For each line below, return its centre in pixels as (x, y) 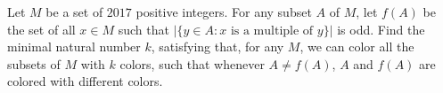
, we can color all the (357, 46)
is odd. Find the (381, 29)
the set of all (41, 29)
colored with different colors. (85, 81)
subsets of (34, 63)
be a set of (74, 12)
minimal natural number (74, 46)
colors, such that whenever (192, 63)
